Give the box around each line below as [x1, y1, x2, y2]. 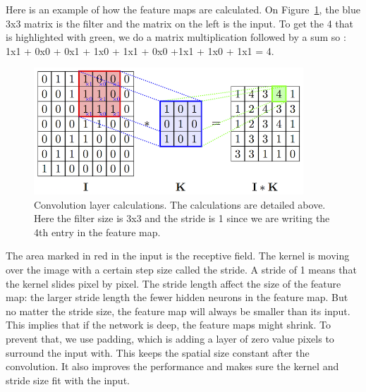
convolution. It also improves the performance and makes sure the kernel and [6, 359, 339, 374]
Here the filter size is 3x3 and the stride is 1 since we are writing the [34, 211, 330, 226]
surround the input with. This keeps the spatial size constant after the [6, 345, 310, 360]
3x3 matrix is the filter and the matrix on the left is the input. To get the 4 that [6, 16, 353, 30]
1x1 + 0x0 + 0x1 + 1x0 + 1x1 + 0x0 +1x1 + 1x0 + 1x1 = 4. [6, 43, 274, 58]
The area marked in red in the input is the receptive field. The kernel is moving [6, 248, 350, 263]
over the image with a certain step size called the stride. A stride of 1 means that [6, 262, 357, 276]
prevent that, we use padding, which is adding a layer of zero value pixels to [6, 331, 334, 345]
